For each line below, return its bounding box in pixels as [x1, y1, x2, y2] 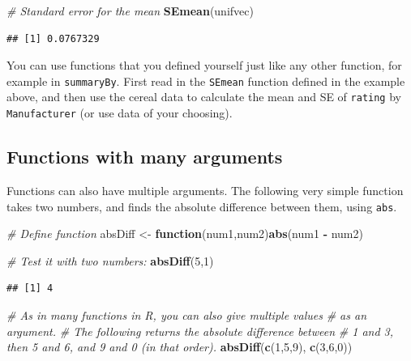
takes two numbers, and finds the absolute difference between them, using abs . [6, 197, 397, 214]
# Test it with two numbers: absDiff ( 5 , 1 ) [6, 252, 214, 269]
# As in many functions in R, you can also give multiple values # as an [6, 306, 367, 323]
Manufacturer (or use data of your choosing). [6, 104, 233, 121]
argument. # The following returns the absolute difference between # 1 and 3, [6, 322, 394, 339]
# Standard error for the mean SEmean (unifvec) [6, 2, 254, 19]
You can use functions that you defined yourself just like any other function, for [6, 57, 402, 74]
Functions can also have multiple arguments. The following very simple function [6, 181, 404, 198]
